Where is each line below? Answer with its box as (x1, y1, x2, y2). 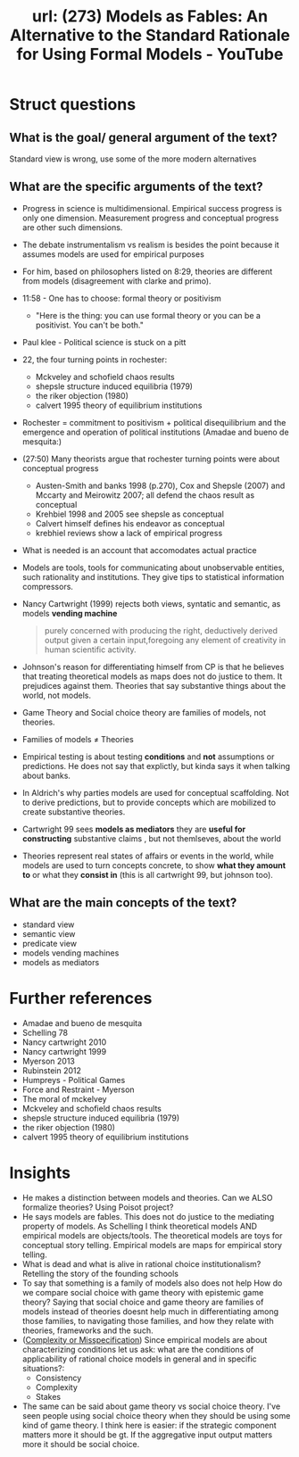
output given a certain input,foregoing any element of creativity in (44, 634, 287, 645)
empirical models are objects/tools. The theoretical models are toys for (21, 1229, 283, 1241)
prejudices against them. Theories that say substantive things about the (21, 680, 287, 691)
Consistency (35, 1372, 82, 1383)
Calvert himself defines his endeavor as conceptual (35, 517, 225, 528)
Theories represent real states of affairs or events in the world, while (21, 850, 274, 861)
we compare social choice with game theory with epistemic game (21, 1287, 264, 1297)
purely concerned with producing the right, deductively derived (44, 625, 278, 635)
